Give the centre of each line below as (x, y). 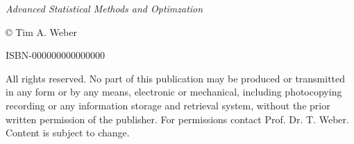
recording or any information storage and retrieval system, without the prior (168, 105)
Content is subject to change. (68, 133)
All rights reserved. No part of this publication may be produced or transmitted (176, 78)
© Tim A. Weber (41, 31)
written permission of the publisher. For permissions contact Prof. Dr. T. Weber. (177, 119)
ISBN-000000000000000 (55, 55)
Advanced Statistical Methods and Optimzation (104, 8)
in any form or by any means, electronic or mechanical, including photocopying (174, 92)
